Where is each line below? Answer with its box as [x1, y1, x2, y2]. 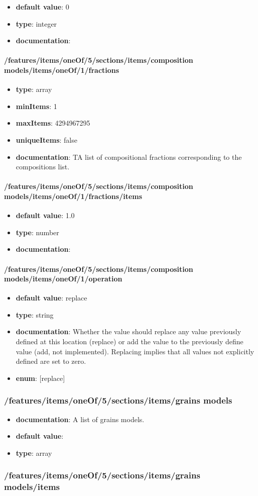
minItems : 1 [16, 101, 57, 111]
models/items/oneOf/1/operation [4, 273, 122, 284]
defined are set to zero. [16, 356, 86, 366]
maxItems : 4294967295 [16, 118, 90, 128]
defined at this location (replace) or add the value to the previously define [16, 336, 243, 347]
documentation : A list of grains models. [16, 414, 145, 424]
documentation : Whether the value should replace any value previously [16, 326, 241, 337]
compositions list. [16, 161, 70, 172]
